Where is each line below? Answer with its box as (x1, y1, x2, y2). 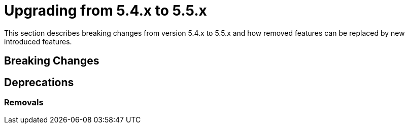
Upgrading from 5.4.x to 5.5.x (4, 2, 207, 19)
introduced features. (4, 37, 72, 46)
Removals (4, 97, 44, 108)
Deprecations (4, 76, 74, 89)
